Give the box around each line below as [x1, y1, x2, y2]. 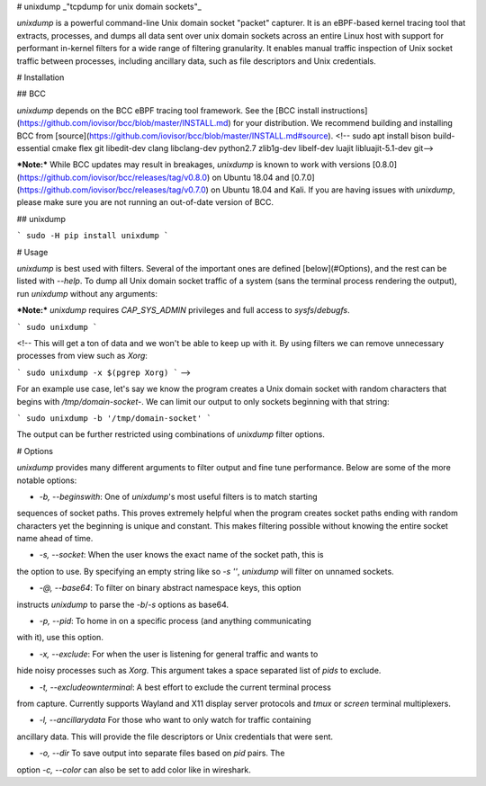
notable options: [16, 475, 77, 486]
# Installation [16, 72, 65, 83]
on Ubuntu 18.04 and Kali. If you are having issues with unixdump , [210, 184, 455, 195]
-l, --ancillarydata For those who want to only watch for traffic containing [39, 715, 311, 726]
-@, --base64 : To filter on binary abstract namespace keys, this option [39, 583, 301, 594]
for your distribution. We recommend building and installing [232, 118, 454, 129]
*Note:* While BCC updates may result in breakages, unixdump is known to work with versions [16, 159, 371, 170]
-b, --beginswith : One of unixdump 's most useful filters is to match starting [39, 491, 319, 502]
